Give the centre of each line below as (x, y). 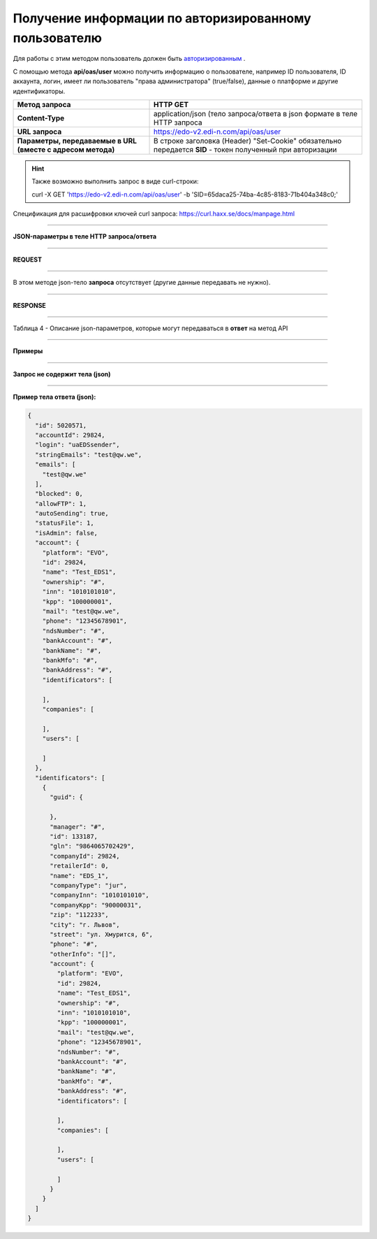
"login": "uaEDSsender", (77, 445)
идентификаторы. (39, 91)
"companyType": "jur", (89, 885)
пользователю (58, 38)
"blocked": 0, (59, 494)
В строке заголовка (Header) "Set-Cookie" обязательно (248, 141)
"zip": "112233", (80, 915)
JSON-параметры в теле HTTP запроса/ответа (85, 236)
